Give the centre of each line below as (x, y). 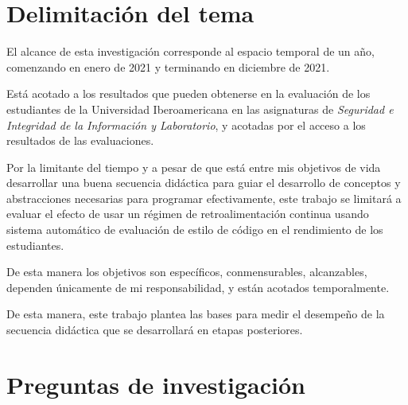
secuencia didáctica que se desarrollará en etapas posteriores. (155, 330)
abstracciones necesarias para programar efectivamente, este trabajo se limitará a (204, 198)
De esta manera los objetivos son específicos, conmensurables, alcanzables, (187, 272)
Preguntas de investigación (156, 384)
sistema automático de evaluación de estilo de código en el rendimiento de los (195, 230)
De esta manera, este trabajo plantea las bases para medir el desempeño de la (196, 314)
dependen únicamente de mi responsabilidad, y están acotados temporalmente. (198, 287)
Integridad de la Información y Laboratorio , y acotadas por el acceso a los (186, 125)
